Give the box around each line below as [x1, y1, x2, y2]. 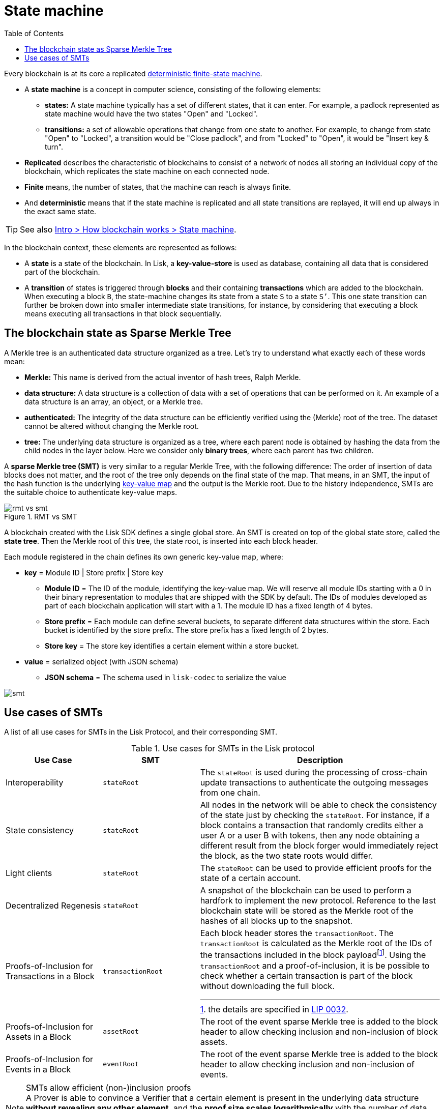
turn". [45, 142, 64, 151]
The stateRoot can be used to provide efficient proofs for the [200, 863, 432, 873]
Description [297, 755, 343, 766]
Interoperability [6, 777, 64, 788]
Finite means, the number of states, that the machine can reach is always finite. [24, 182, 291, 191]
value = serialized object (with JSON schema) [24, 657, 179, 666]
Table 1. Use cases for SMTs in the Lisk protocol [131, 743, 315, 754]
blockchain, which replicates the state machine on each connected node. [24, 166, 270, 176]
